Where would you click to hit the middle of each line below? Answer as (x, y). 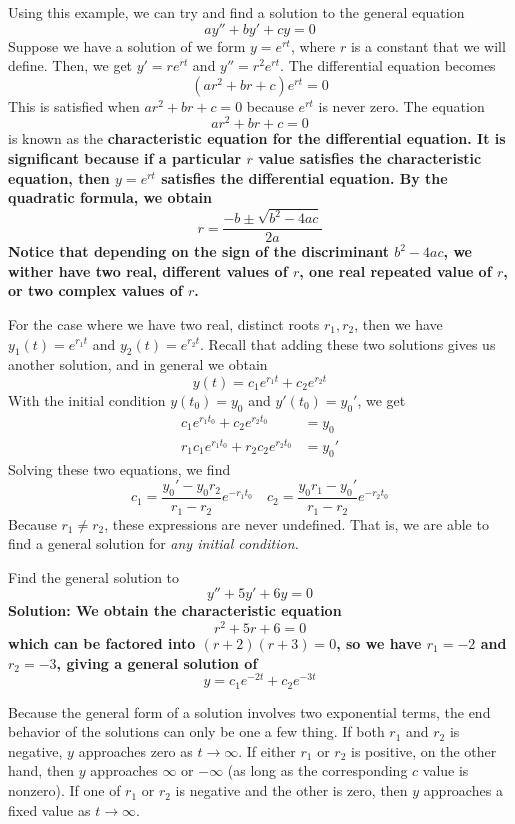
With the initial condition (87, 400)
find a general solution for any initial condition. (153, 543)
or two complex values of (95, 290)
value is (445, 770)
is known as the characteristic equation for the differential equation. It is (257, 138)
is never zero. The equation (401, 105)
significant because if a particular (125, 158)
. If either (267, 750)
